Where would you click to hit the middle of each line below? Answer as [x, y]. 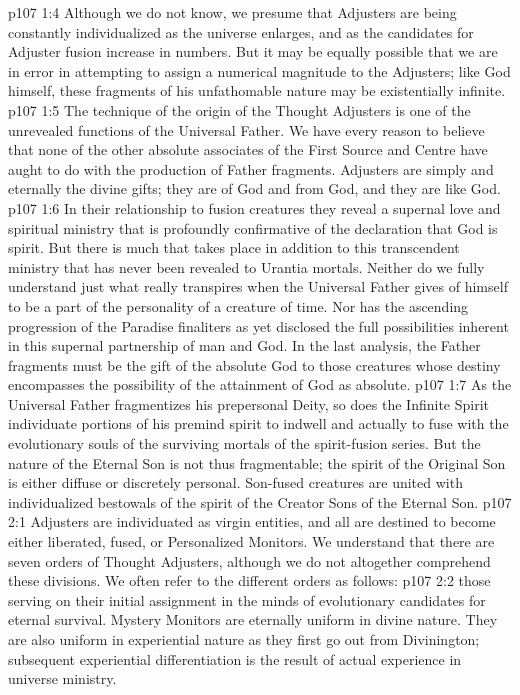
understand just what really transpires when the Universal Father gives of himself [258, 286]
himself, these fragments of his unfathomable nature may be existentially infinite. [257, 90]
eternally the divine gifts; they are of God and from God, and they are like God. [254, 188]
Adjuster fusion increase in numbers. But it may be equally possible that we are [253, 51]
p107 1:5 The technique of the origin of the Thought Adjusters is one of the [239, 109]
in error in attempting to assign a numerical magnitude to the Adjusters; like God [259, 70]
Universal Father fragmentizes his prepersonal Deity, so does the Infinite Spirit [248, 403]
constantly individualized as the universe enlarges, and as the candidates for [241, 31]
